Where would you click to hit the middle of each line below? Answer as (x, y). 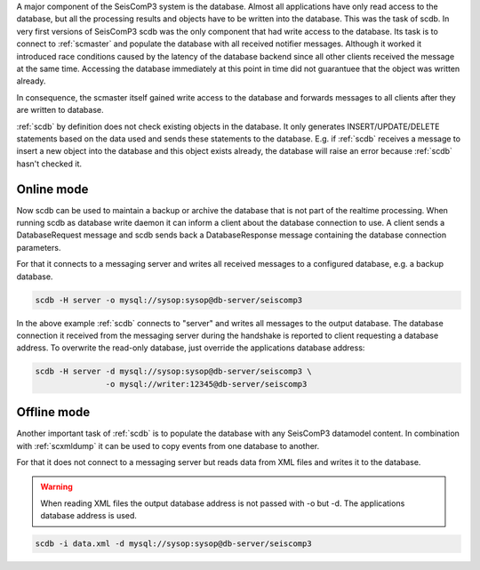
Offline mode (53, 412)
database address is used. (89, 516)
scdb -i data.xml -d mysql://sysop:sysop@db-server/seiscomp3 (173, 544)
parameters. (39, 247)
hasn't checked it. (49, 164)
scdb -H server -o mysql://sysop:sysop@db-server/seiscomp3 (169, 300)
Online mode (52, 189)
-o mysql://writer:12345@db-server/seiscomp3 (206, 384)
